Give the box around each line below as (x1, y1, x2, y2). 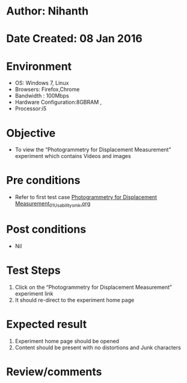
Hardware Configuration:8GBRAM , (14, 98, 102, 106)
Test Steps (6, 264, 61, 277)
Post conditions (6, 223, 87, 236)
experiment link (14, 290, 54, 297)
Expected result (6, 318, 87, 331)
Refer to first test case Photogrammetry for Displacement (14, 194, 158, 201)
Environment (6, 59, 72, 73)
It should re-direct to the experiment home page (14, 296, 135, 303)
